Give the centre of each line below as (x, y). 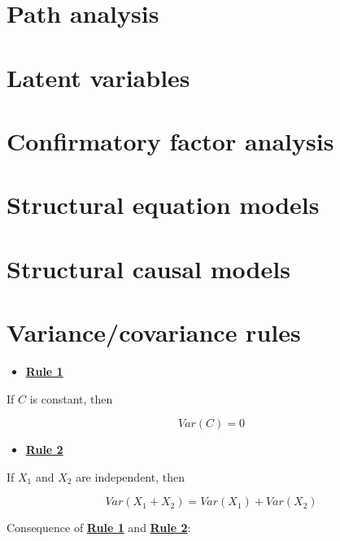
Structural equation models (163, 205)
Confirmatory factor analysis (170, 140)
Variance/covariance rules (154, 332)
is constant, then (71, 398)
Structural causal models (148, 268)
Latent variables (98, 77)
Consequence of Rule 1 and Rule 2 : (99, 528)
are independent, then (130, 476)
